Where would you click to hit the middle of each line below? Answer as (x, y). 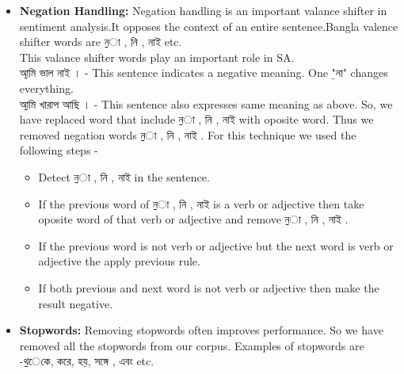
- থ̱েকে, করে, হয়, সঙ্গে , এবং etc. (87, 361)
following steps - (59, 150)
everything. (46, 88)
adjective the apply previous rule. (119, 261)
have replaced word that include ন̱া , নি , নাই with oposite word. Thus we (196, 119)
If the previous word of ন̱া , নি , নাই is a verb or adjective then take (201, 203)
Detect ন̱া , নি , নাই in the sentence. (124, 176)
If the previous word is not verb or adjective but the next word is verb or (216, 245)
